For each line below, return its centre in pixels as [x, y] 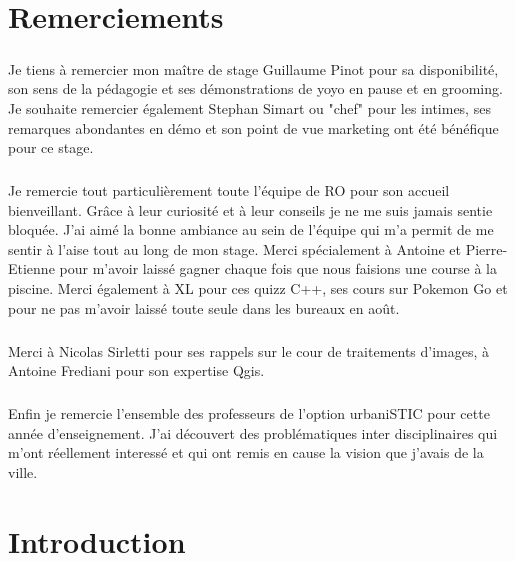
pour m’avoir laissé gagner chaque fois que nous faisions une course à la [278, 268]
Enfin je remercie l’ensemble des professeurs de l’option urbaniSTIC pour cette [249, 413]
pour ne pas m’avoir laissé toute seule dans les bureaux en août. [204, 307]
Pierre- [486, 248]
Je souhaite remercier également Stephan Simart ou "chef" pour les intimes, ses [249, 107]
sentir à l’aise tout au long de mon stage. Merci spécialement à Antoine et [234, 248]
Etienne [31, 268]
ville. [23, 471]
